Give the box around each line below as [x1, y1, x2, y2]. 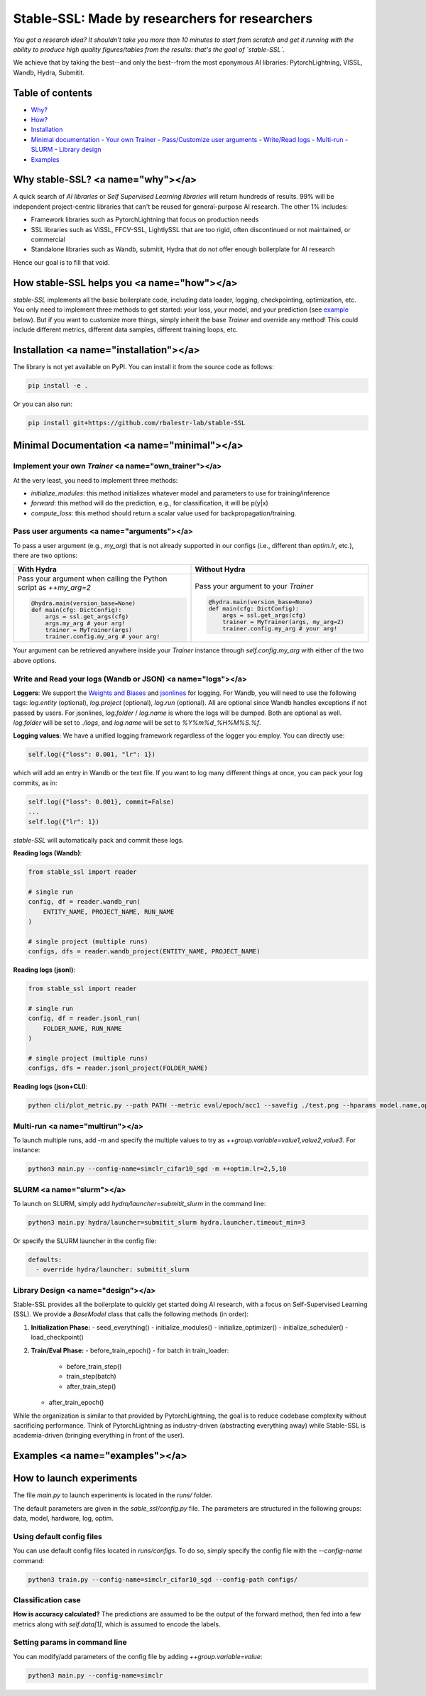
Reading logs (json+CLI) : [13, 1083, 88, 1091]
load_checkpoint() [31, 1333, 84, 1342]
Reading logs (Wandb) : [13, 848, 82, 857]
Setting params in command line [13, 1637, 127, 1647]
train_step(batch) [66, 1372, 116, 1381]
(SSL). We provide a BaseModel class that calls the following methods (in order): [13, 1310, 248, 1318]
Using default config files [13, 1531, 102, 1541]
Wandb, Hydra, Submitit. [13, 68, 85, 77]
